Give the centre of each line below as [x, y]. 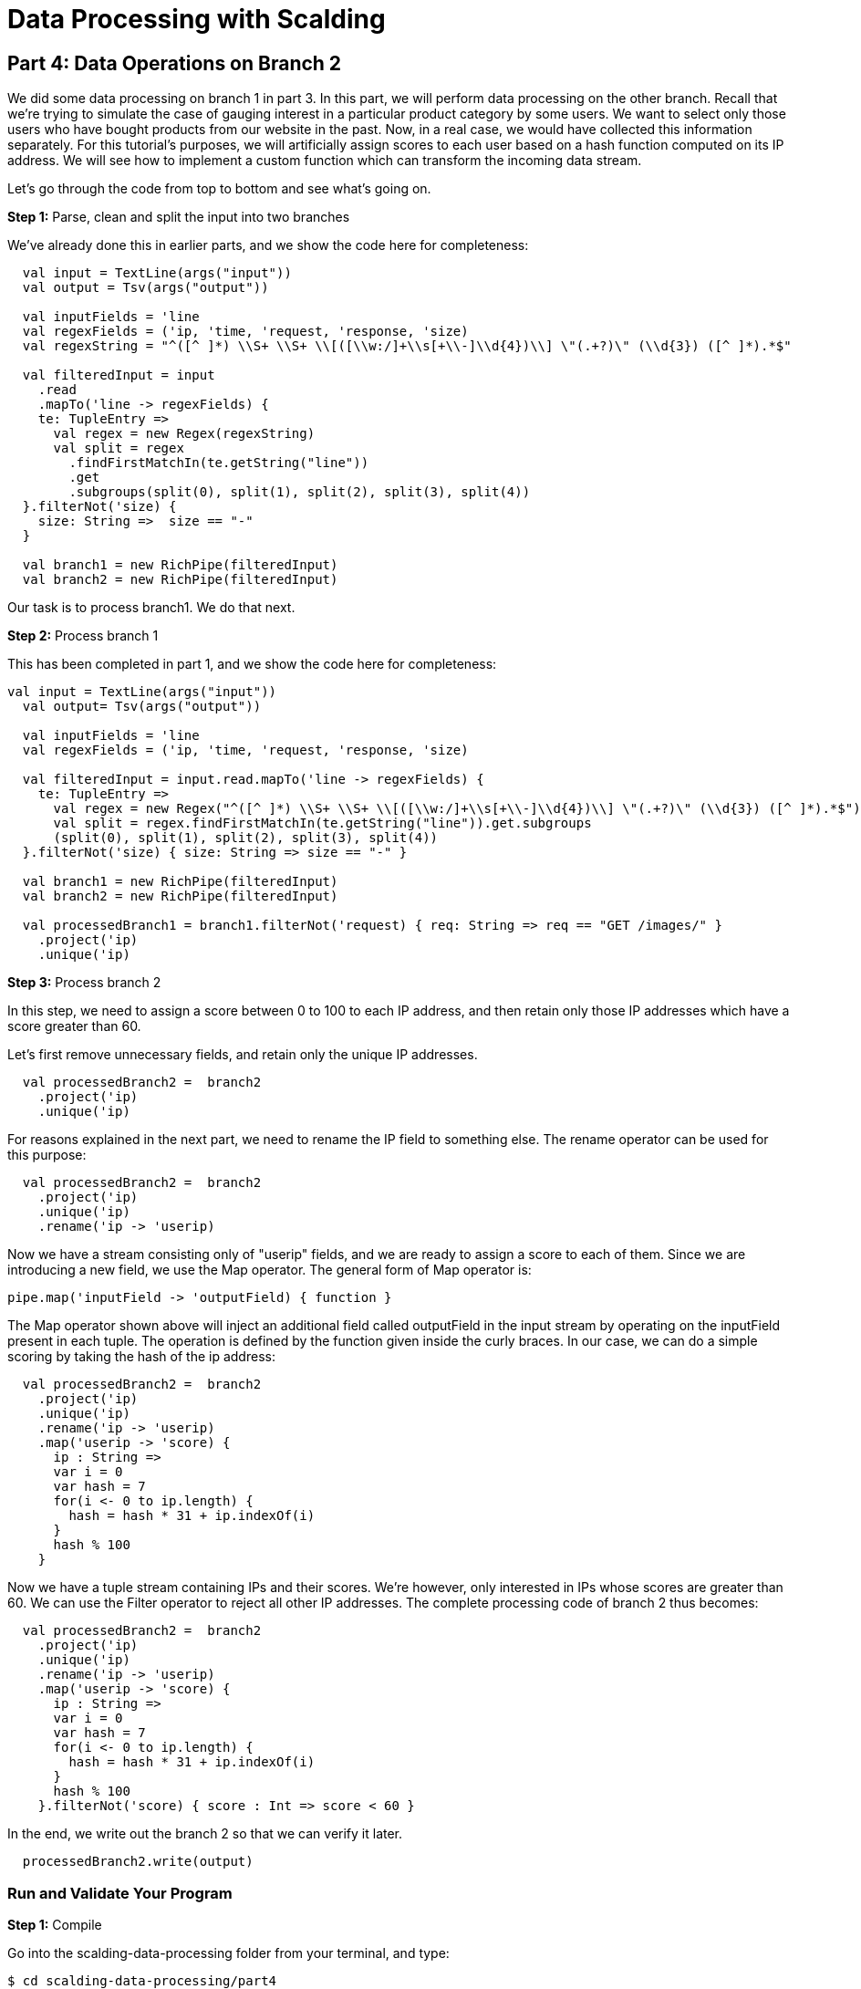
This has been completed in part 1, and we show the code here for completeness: [252, 664]
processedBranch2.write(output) [138, 1862]
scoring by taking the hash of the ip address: [141, 1357]
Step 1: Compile [55, 1924]
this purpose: [47, 1155]
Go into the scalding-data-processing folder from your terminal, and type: [228, 1953]
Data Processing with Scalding [197, 19]
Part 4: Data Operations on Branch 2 [175, 63]
